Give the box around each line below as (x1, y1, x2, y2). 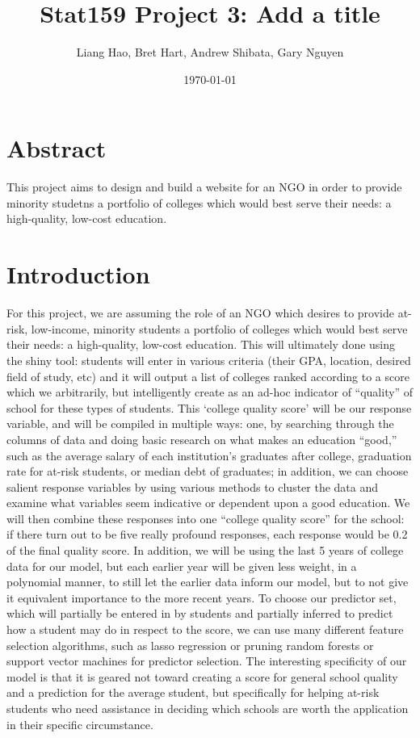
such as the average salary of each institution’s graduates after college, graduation (6, 447, 412, 463)
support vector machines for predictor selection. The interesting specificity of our (6, 652, 407, 669)
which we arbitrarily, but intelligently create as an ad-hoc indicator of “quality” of (6, 384, 414, 400)
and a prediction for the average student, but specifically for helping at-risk (6, 684, 380, 701)
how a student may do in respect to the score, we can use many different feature (6, 621, 404, 638)
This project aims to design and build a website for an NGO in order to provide (6, 178, 402, 195)
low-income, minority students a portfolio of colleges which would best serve (31, 320, 408, 337)
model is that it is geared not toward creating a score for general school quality (6, 668, 398, 685)
